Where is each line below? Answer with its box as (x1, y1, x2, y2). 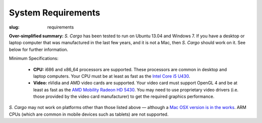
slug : (9, 24, 19, 30)
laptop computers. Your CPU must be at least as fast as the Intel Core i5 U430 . (33, 73, 190, 79)
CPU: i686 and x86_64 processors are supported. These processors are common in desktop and (33, 66, 227, 72)
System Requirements (9, 7, 100, 18)
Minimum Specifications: (9, 56, 59, 61)
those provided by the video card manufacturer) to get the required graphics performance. (33, 93, 214, 99)
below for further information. (9, 46, 68, 52)
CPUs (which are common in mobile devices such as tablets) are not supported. (9, 111, 169, 117)
